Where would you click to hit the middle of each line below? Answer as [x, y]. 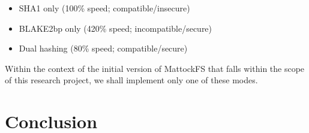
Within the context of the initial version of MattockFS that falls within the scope [155, 68]
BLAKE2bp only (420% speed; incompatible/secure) [115, 28]
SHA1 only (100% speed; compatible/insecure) [104, 8]
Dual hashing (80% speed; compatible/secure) [103, 48]
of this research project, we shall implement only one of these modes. [131, 80]
